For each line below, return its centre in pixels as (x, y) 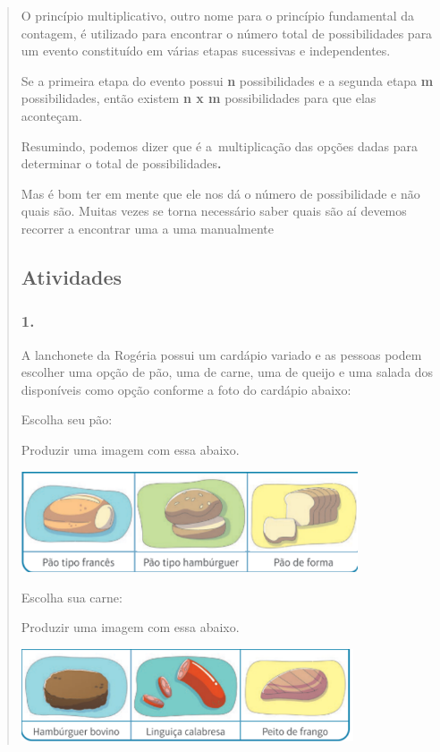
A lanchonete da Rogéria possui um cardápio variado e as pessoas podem (221, 354)
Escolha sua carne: (72, 597)
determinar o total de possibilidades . (121, 163)
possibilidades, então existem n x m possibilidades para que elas (199, 98)
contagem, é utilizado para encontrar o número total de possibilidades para (227, 33)
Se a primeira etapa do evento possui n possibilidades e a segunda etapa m (227, 80)
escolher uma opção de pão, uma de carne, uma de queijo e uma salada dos (227, 372)
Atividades (72, 276)
